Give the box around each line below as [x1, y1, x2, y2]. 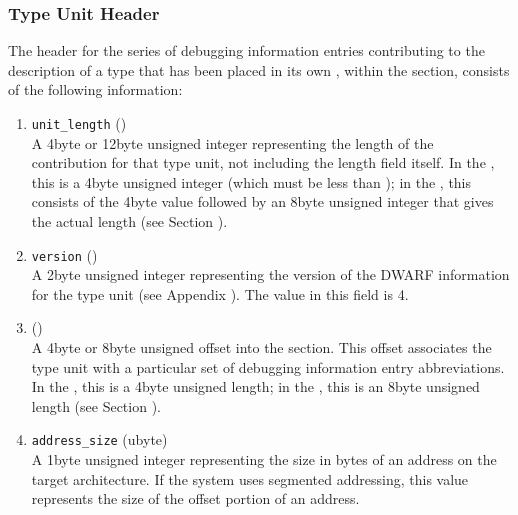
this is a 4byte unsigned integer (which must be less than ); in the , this [31, 171, 472, 192]
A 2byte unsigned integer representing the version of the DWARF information [31, 264, 510, 285]
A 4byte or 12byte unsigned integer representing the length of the [31, 132, 434, 153]
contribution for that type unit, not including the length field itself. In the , [31, 152, 495, 173]
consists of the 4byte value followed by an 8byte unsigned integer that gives [31, 191, 494, 212]
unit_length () [31, 113, 127, 133]
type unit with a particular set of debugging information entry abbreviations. [31, 356, 505, 377]
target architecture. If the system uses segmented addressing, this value [31, 468, 469, 489]
